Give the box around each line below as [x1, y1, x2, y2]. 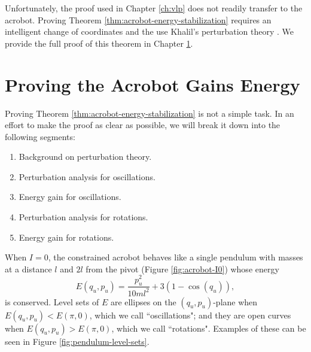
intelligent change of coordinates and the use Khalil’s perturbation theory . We [5, 25, 294, 38]
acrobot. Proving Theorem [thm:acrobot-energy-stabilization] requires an [5, 13, 272, 26]
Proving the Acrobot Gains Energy [5, 72, 300, 96]
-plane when [213, 295, 258, 308]
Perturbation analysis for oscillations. [19, 170, 155, 183]
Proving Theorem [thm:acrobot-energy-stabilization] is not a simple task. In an [5, 107, 294, 119]
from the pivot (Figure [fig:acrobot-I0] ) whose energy [86, 262, 279, 275]
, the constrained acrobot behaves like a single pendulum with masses [48, 251, 303, 263]
